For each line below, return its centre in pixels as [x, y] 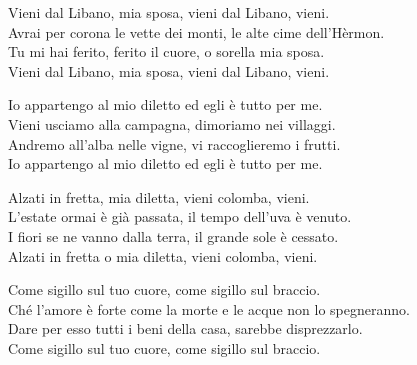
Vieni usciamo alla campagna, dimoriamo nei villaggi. [172, 123]
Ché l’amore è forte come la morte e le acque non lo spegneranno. [209, 308]
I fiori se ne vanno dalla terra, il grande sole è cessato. [173, 235]
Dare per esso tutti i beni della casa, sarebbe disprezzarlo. [185, 328]
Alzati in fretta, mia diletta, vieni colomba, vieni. [159, 196]
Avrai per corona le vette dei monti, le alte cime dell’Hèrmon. [196, 31]
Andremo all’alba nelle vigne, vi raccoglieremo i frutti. [174, 143]
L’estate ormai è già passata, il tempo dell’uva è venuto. [180, 216]
